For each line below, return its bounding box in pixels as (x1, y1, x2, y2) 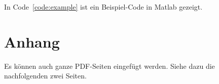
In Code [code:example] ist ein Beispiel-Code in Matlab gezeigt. (4, 2, 203, 12)
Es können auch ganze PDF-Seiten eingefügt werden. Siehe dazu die (4, 60, 215, 71)
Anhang (4, 31, 60, 52)
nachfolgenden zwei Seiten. (4, 70, 87, 81)
